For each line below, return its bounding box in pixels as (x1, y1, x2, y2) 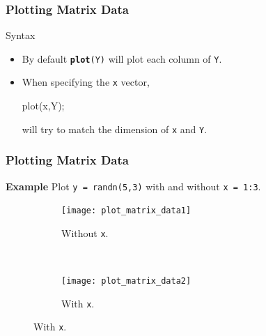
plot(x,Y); (22, 98, 65, 113)
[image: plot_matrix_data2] (61, 276, 191, 287)
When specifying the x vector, (22, 75, 150, 89)
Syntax (6, 28, 36, 43)
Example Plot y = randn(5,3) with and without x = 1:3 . (6, 178, 261, 193)
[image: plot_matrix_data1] (61, 206, 191, 216)
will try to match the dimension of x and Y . (22, 121, 208, 136)
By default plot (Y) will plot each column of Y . (22, 51, 222, 66)
